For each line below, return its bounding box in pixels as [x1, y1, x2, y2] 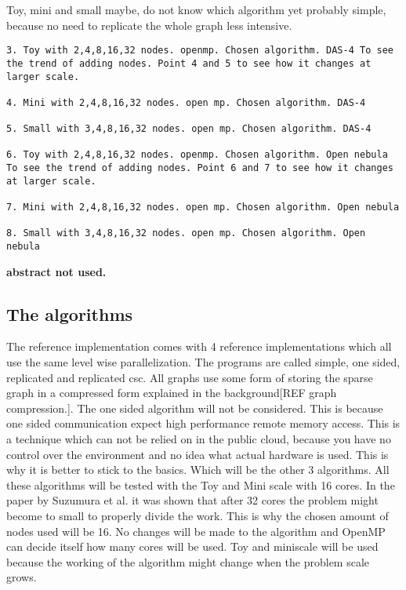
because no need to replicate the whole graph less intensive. [6, 16, 292, 33]
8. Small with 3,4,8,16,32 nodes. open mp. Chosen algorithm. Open [6, 228, 366, 239]
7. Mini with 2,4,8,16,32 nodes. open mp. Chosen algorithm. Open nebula [6, 202, 400, 213]
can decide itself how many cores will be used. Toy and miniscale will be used [6, 538, 379, 555]
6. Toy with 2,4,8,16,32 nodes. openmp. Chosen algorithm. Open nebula [6, 149, 388, 161]
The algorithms [6, 301, 133, 326]
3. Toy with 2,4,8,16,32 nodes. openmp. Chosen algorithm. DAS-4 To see [6, 45, 393, 56]
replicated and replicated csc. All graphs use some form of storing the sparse [6, 369, 373, 385]
